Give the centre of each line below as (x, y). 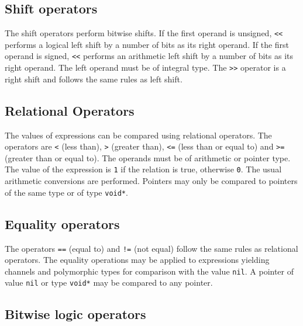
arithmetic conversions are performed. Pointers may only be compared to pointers (151, 181)
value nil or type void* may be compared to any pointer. (109, 282)
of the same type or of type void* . (66, 192)
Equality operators (62, 223)
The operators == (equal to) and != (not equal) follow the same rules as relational (151, 248)
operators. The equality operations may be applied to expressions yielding (137, 260)
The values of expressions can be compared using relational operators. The (138, 135)
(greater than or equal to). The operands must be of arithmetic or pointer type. (148, 157)
